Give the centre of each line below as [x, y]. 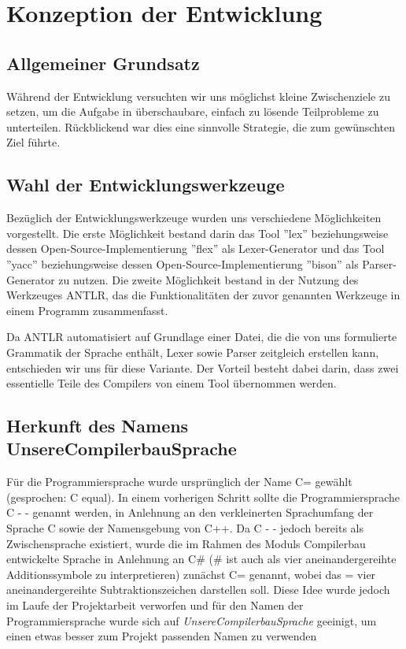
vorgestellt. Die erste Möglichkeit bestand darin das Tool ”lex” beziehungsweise [197, 233]
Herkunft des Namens [98, 426]
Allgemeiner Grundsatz [103, 63]
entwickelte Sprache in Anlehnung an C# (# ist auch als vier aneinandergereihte [201, 559]
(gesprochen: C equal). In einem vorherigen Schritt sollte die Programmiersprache [203, 497]
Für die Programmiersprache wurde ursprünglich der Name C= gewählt [179, 482]
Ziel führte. [33, 142]
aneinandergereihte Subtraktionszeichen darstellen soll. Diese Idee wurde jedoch [198, 590]
